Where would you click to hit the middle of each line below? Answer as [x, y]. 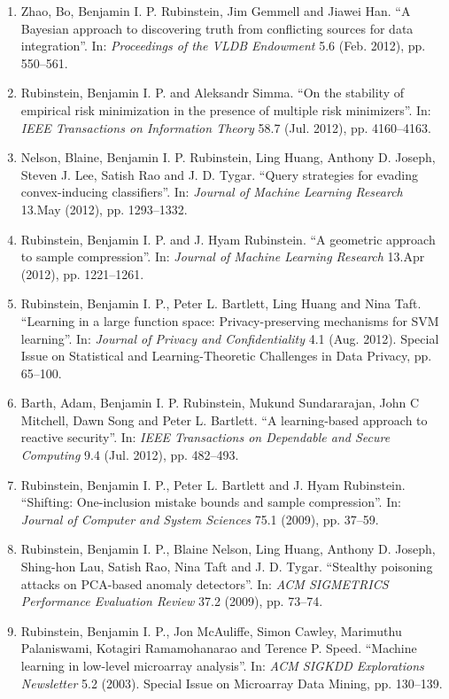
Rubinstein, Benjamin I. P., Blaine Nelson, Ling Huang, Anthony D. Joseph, [228, 549]
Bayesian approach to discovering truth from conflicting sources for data [217, 28]
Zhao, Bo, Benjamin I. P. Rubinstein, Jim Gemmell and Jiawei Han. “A [216, 11]
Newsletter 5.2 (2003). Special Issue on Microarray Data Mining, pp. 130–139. [232, 683]
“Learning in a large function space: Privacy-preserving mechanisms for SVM [230, 320]
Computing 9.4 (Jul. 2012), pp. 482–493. [130, 455]
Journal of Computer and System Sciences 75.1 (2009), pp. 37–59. [200, 519]
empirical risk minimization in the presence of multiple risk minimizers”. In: [226, 109]
